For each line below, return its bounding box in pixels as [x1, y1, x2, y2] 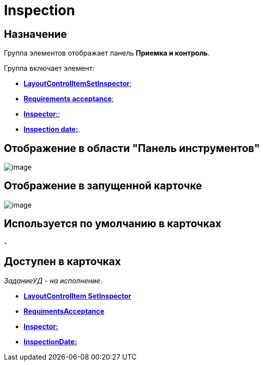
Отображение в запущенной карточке [4, 180, 202, 192]
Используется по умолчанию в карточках [4, 217, 222, 230]
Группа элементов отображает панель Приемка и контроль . [4, 49, 210, 58]
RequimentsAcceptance [24, 306, 104, 315]
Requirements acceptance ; [24, 94, 114, 103]
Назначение [4, 28, 67, 40]
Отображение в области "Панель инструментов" [4, 142, 260, 154]
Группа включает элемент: [4, 64, 95, 73]
